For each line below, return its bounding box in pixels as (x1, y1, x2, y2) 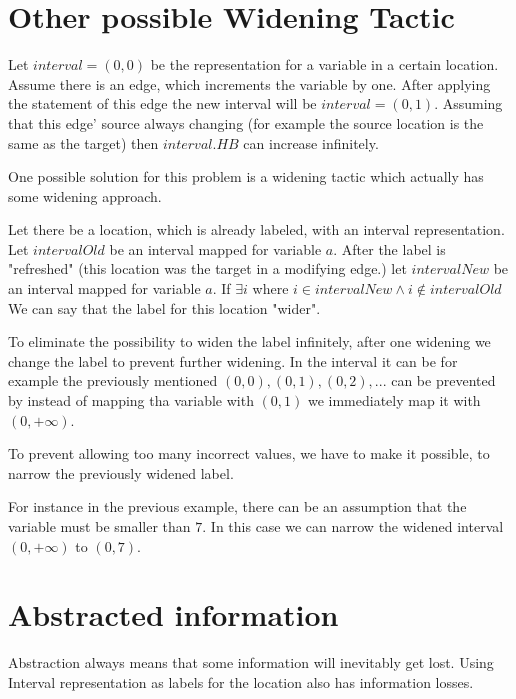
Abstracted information (8, 594, 339, 635)
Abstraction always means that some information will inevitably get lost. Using (8, 652, 494, 673)
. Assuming (434, 93, 503, 114)
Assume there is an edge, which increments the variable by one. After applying (8, 73, 491, 94)
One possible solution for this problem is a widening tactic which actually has (8, 166, 484, 187)
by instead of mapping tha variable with (8, 390, 254, 411)
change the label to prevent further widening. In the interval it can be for (8, 350, 458, 371)
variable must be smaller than (8, 516, 191, 536)
